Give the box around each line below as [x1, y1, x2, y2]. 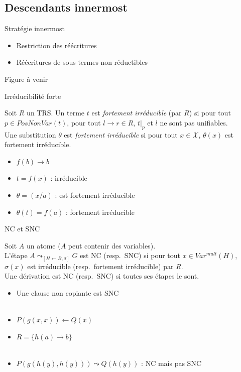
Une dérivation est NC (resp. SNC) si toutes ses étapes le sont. [5, 271, 199, 281]
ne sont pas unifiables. [160, 117, 228, 128]
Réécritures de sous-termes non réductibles [16, 57, 148, 67]
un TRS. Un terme [27, 107, 85, 118]
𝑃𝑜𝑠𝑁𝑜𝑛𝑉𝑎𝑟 [17, 119, 52, 127]
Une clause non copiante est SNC [16, 288, 119, 298]
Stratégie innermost [5, 23, 65, 34]
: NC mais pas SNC [141, 357, 201, 368]
